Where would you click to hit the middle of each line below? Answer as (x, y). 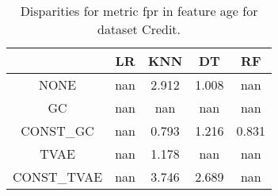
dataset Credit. (139, 29)
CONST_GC (57, 131)
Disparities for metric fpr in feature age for (139, 11)
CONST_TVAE (58, 177)
